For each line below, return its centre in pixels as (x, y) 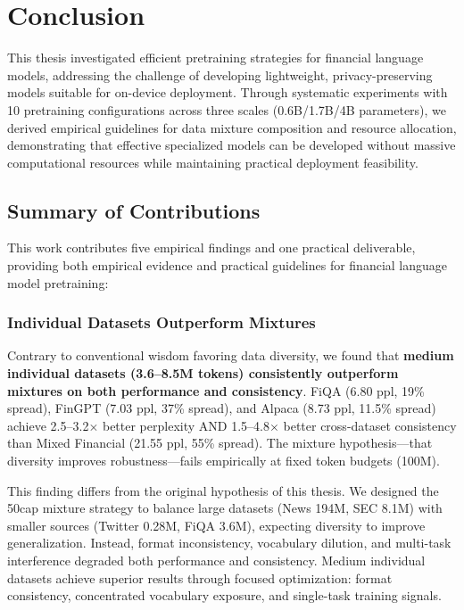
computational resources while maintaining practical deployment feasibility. (213, 162)
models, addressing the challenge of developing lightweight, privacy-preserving (220, 74)
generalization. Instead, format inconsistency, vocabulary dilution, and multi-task (229, 543)
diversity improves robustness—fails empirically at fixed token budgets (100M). (224, 461)
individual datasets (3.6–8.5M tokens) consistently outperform (203, 373)
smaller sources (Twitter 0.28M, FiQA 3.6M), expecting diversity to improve (216, 525)
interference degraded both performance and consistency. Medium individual (216, 561)
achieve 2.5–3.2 (48, 425)
